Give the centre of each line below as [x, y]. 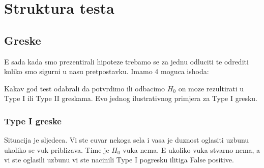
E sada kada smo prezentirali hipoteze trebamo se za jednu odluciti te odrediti [126, 61]
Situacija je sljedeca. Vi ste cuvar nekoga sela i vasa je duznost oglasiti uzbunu [127, 140]
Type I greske [33, 121]
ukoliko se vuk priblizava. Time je [57, 149]
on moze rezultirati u [211, 88]
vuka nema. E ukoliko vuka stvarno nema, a [192, 149]
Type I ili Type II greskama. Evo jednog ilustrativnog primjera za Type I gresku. [131, 98]
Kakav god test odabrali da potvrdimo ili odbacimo [84, 88]
